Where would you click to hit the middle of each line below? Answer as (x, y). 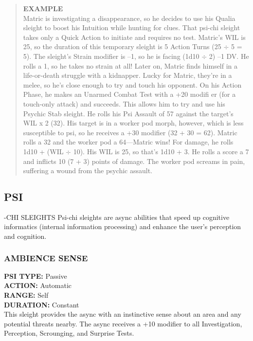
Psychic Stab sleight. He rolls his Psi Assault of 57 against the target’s (128, 113)
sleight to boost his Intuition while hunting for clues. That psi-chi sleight (132, 27)
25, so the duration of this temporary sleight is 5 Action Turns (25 (122, 46)
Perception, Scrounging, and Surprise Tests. (69, 333)
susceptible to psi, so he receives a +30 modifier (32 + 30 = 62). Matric (130, 132)
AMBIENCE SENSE (46, 258)
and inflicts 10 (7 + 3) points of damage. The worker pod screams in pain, (134, 161)
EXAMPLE (43, 8)
